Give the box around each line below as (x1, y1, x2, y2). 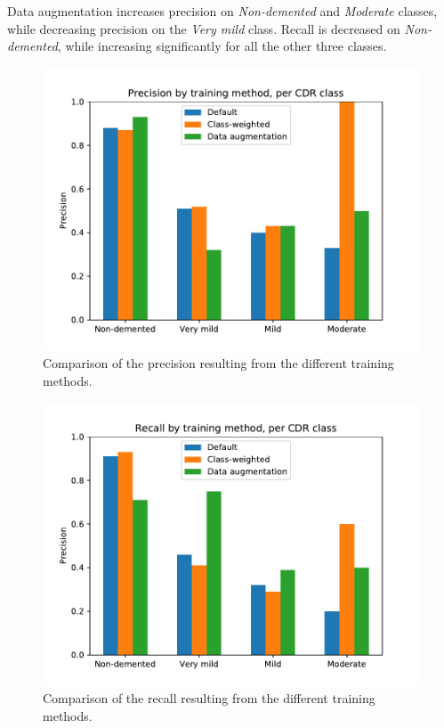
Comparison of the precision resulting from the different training (43, 354, 394, 372)
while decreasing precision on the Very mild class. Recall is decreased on (7, 19, 400, 37)
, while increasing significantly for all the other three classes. (57, 37, 387, 55)
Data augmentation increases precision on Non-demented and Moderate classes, (7, 2, 438, 20)
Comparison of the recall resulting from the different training (43, 689, 375, 708)
